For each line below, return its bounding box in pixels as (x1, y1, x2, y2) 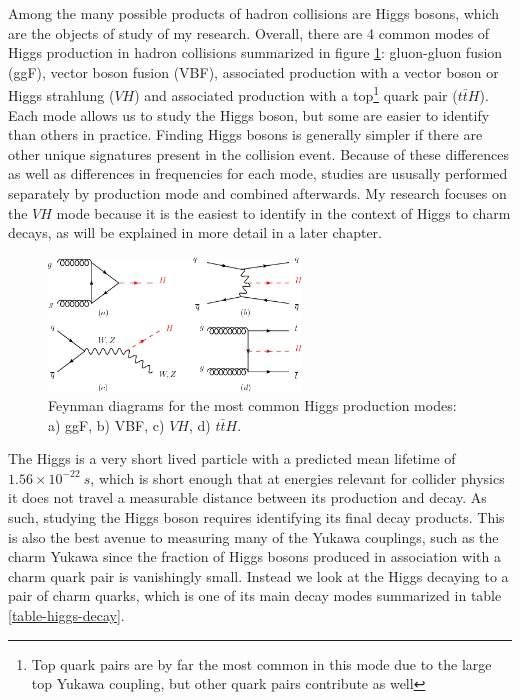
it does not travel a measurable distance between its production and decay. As (8, 487, 487, 508)
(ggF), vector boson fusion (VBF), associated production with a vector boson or (8, 61, 499, 82)
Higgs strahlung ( (8, 85, 115, 106)
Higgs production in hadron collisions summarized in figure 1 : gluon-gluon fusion (8, 42, 503, 63)
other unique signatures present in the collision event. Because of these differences (8, 143, 509, 164)
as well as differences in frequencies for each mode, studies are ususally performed (8, 163, 508, 184)
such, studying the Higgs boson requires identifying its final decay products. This (8, 507, 505, 528)
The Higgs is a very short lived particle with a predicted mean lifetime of (8, 448, 456, 469)
